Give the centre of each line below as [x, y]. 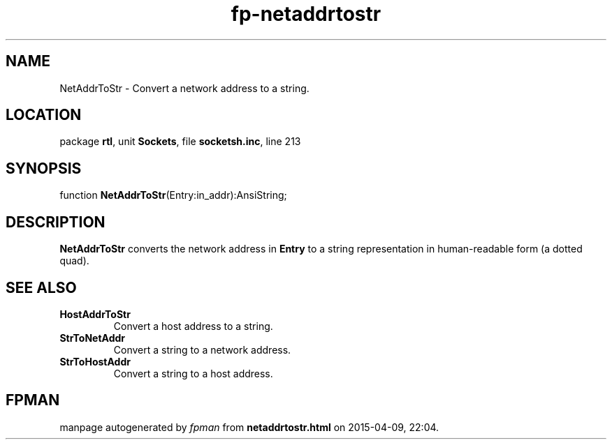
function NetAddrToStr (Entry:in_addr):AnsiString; [173, 195]
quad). [74, 261]
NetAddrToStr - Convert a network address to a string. [184, 88]
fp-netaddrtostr [306, 14]
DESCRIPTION [56, 222]
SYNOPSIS [44, 168]
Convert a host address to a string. [193, 326]
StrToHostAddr [95, 361]
